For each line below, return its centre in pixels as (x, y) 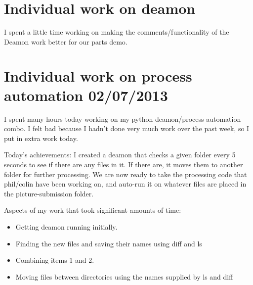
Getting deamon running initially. (66, 226)
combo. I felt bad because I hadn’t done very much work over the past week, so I (127, 128)
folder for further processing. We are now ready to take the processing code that (126, 174)
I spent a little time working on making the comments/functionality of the (117, 32)
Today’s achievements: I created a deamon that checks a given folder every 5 (120, 155)
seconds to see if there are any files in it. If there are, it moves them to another (124, 164)
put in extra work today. (41, 138)
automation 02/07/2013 (86, 95)
